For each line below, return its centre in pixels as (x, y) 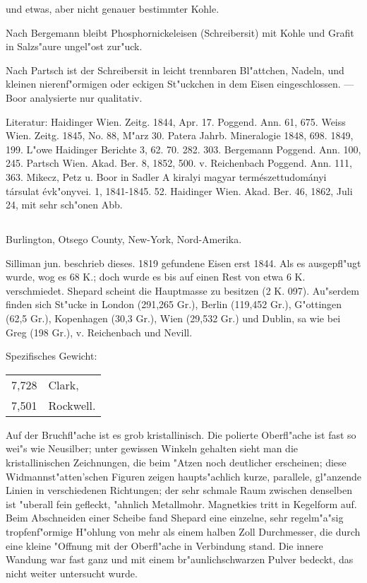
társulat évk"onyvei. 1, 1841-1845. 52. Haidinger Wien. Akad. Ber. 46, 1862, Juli (179, 190)
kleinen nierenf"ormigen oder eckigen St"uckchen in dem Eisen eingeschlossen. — (180, 84)
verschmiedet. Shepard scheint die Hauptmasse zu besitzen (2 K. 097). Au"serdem (182, 290)
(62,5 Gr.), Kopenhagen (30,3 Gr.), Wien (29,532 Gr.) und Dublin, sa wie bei (173, 318)
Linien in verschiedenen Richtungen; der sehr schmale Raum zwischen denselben (179, 490)
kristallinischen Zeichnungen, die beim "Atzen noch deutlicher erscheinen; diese (176, 463)
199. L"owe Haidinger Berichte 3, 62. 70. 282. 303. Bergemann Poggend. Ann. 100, (183, 149)
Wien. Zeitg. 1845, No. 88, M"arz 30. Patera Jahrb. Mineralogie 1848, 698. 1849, (180, 135)
